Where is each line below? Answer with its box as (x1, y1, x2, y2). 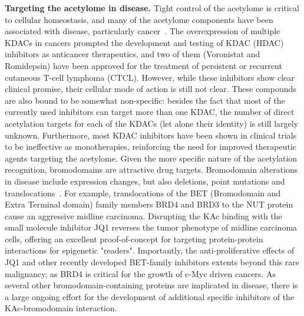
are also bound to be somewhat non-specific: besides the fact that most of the (5, 94, 285, 106)
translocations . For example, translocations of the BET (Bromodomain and (5, 186, 281, 199)
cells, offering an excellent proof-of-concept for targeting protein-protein (5, 232, 263, 245)
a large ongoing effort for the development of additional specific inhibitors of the (5, 290, 295, 302)
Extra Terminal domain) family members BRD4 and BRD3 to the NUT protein (5, 198, 293, 210)
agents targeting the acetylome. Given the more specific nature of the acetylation (5, 152, 298, 164)
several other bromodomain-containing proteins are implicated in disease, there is (5, 279, 298, 291)
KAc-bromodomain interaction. (5, 302, 117, 314)
